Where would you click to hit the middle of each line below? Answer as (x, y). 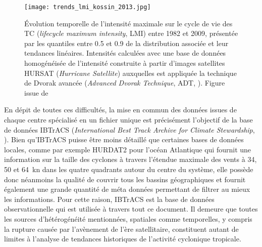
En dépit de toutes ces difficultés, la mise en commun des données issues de (120, 110)
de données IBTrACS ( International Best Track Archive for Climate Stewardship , (129, 129)
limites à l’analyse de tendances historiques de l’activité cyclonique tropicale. (123, 239)
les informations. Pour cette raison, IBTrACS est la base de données (109, 199)
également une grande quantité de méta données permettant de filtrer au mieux (127, 189)
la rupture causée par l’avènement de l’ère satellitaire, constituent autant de (121, 229)
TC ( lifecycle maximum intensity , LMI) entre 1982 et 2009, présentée (131, 33)
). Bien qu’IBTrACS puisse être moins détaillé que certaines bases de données (124, 139)
